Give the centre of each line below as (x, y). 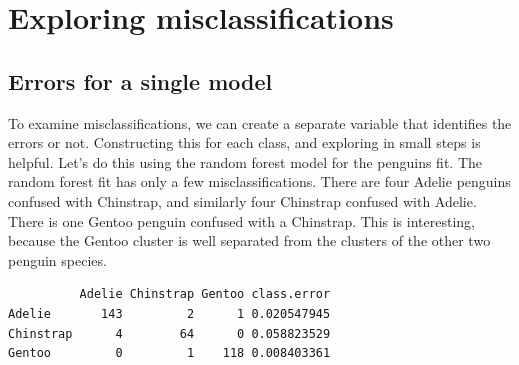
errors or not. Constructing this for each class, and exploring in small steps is (244, 142)
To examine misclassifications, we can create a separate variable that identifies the (260, 122)
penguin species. (57, 259)
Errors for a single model (140, 80)
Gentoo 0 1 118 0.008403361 (169, 353)
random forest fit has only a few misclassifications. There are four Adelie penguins (259, 181)
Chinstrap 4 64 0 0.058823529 (169, 333)
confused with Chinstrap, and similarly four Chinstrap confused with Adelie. (242, 200)
